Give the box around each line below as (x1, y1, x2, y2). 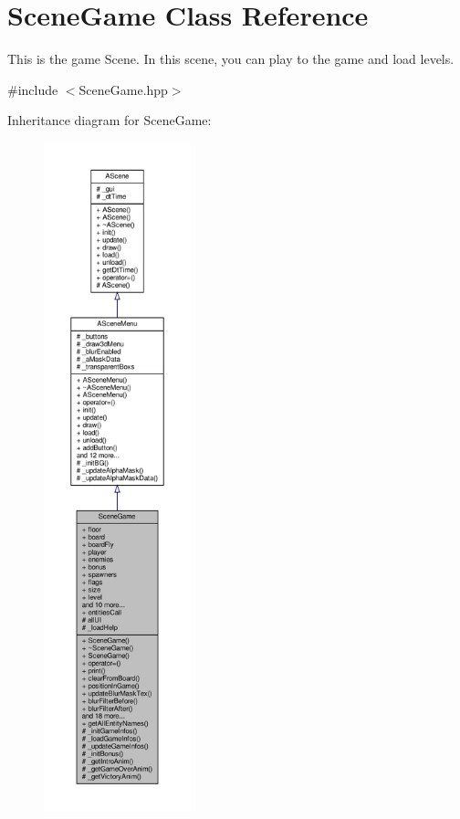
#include (7, 79, 58, 99)
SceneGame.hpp (78, 79, 168, 99)
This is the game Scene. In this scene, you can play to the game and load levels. (7, 49, 455, 68)
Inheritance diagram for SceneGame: (7, 110, 212, 130)
